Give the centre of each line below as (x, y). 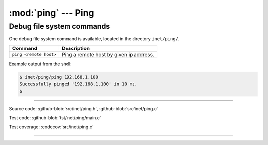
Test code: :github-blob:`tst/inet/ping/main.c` (55, 118)
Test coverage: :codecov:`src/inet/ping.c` (51, 127)
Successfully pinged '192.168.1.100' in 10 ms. (78, 84)
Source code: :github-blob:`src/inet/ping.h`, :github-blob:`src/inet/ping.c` (84, 108)
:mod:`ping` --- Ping (52, 13)
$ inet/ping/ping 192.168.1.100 (59, 77)
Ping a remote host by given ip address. (108, 54)
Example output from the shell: (40, 64)
